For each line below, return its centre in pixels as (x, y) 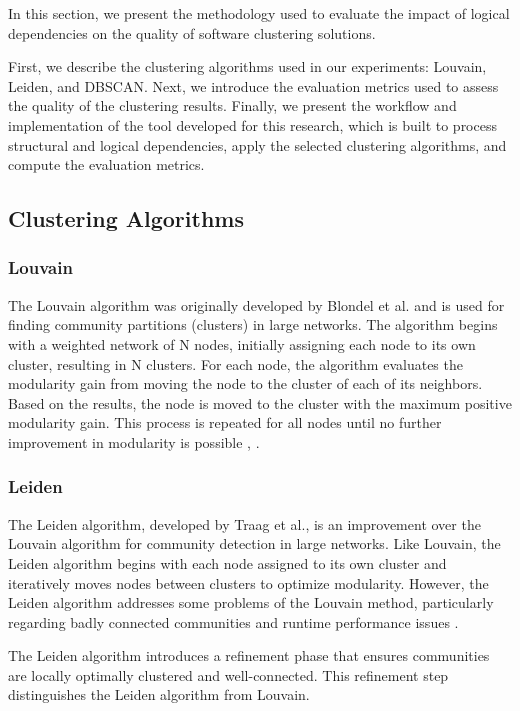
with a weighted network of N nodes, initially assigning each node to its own (242, 343)
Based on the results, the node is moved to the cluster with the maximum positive (260, 402)
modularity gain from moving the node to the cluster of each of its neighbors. (245, 383)
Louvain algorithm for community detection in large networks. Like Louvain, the (254, 543)
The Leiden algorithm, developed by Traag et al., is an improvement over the (244, 523)
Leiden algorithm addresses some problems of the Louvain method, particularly (251, 602)
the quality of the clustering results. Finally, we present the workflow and (232, 105)
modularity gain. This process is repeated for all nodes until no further (225, 422)
